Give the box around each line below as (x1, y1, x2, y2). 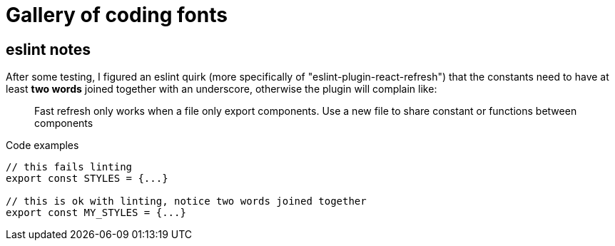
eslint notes (6, 40, 91, 58)
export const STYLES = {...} (6, 173, 168, 185)
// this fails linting (6, 161, 133, 173)
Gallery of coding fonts (6, 3, 228, 27)
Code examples (6, 139, 79, 152)
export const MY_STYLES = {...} (6, 207, 186, 219)
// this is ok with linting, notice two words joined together (6, 195, 367, 207)
